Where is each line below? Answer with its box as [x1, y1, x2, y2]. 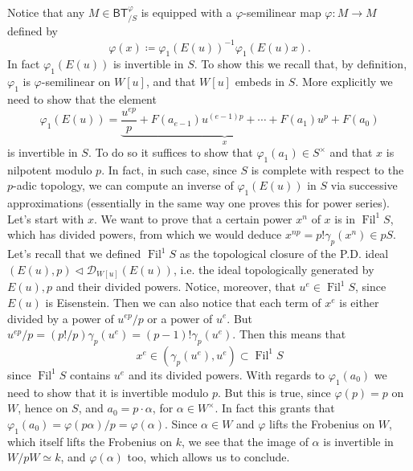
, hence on [18, 399, 68, 416]
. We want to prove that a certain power [93, 210, 292, 227]
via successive [330, 177, 398, 194]
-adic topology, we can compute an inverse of [13, 177, 234, 194]
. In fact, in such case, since [101, 161, 237, 178]
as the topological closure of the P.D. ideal [179, 245, 389, 262]
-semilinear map [243, 4, 321, 20]
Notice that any [7, 4, 85, 20]
